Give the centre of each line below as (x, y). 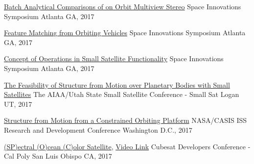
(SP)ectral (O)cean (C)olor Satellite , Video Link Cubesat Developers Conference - (127, 146)
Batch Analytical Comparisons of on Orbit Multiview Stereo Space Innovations (123, 6)
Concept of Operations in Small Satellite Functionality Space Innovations (114, 59)
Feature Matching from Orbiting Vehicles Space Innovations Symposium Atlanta (125, 33)
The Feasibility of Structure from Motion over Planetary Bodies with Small (117, 84)
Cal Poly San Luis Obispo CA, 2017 (58, 156)
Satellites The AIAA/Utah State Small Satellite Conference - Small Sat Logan (122, 94)
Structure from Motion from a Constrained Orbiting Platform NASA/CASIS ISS (126, 120)
